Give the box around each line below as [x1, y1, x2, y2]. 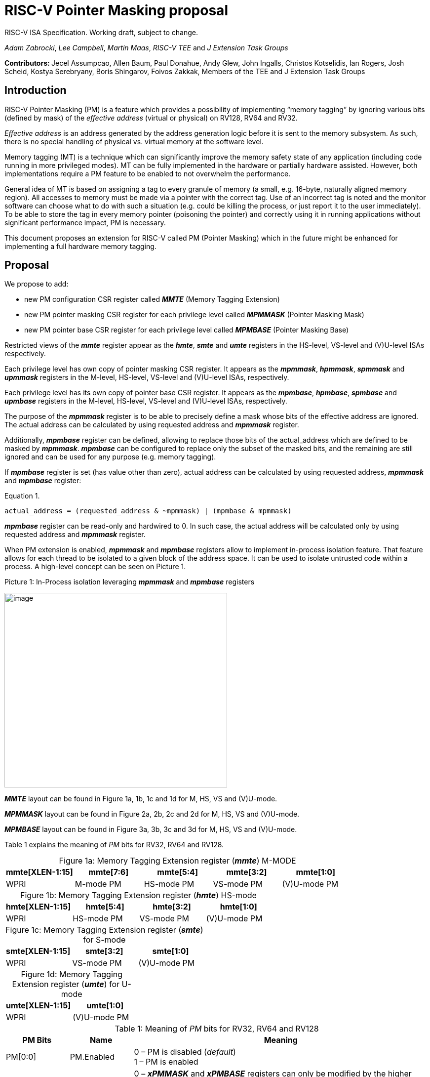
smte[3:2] [85, 946, 123, 956]
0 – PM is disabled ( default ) [134, 1047, 236, 1057]
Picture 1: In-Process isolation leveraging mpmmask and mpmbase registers [4, 578, 255, 586]
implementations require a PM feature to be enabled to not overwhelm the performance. [4, 169, 291, 178]
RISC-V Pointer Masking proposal [4, 2, 228, 19]
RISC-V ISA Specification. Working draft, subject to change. [4, 28, 198, 37]
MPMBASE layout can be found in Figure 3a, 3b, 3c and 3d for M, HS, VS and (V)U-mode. [4, 825, 297, 834]
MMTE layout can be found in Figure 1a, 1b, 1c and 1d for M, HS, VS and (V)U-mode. [4, 794, 277, 803]
